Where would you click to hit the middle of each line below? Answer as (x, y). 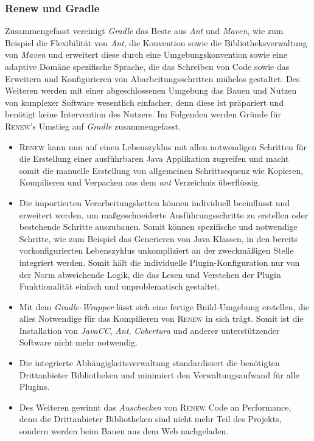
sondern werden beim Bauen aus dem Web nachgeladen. (124, 431)
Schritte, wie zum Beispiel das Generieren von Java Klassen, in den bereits (158, 238)
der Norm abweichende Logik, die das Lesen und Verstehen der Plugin (150, 274)
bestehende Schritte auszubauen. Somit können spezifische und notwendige (158, 227)
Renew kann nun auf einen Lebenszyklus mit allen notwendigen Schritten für (163, 146)
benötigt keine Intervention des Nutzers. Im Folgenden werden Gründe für (143, 114)
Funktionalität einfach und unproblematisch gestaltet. (120, 286)
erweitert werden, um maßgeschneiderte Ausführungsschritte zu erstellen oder (164, 214)
